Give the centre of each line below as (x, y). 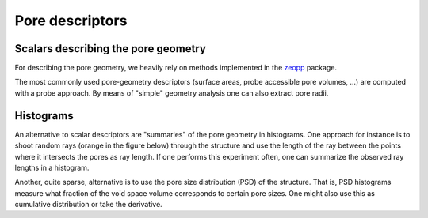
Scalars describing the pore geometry (110, 49)
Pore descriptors (71, 21)
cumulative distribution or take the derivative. (88, 205)
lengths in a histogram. (52, 167)
